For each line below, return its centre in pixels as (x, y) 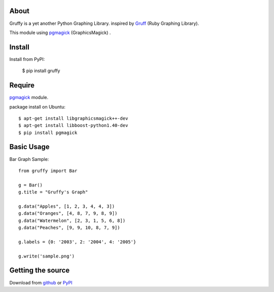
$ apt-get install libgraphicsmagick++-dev (73, 118)
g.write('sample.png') (47, 256)
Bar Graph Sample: (29, 159)
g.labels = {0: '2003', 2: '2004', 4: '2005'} (77, 242)
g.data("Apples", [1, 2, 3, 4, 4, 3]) (67, 206)
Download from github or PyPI (41, 282)
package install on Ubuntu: (38, 107)
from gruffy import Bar (48, 171)
